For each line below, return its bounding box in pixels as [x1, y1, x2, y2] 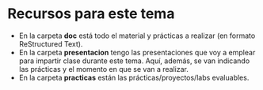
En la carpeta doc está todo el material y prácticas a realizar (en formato [18, 31, 256, 40]
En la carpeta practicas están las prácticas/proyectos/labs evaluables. [18, 73, 250, 82]
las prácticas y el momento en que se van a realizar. [18, 64, 189, 73]
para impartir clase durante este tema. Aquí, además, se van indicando [18, 56, 250, 66]
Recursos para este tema [7, 5, 175, 23]
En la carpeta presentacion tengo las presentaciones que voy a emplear [18, 47, 256, 57]
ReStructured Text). [18, 39, 83, 48]
